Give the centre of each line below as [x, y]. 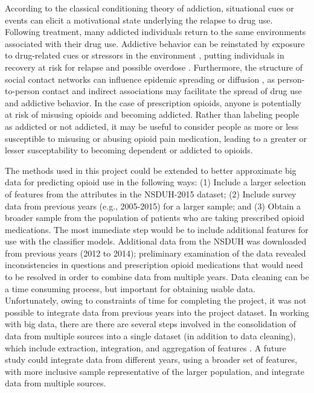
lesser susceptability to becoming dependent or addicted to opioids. [129, 150]
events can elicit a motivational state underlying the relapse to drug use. [139, 20]
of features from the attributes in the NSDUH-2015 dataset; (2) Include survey [151, 193]
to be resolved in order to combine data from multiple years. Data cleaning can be [157, 277]
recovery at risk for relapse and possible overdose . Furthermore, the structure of [154, 67]
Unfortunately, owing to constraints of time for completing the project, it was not [156, 300]
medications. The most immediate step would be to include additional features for [157, 229]
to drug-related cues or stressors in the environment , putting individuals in [145, 55]
